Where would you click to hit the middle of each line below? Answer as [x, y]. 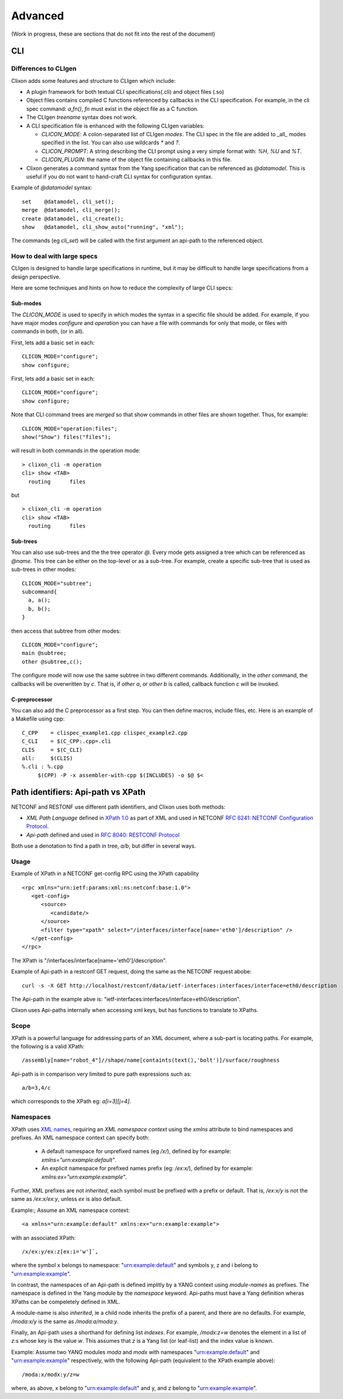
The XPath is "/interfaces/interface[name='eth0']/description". [89, 960]
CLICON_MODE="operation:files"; [70, 429]
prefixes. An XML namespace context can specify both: [80, 1137]
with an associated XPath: [43, 1237]
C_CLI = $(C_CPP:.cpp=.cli [67, 741]
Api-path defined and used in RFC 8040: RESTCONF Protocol [103, 835]
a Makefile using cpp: [38, 719]
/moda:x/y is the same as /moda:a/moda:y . [65, 1321]
